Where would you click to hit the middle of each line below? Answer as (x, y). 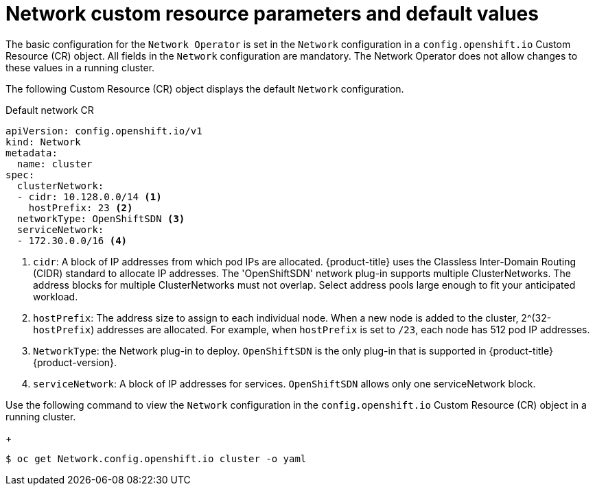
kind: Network (43, 142)
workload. (56, 296)
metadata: (32, 153)
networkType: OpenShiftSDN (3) (101, 218)
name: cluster (55, 164)
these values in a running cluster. (80, 67)
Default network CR (50, 110)
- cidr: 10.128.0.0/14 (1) (89, 196)
